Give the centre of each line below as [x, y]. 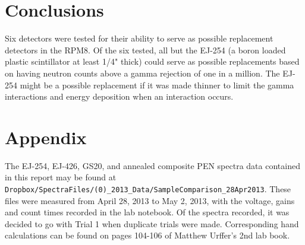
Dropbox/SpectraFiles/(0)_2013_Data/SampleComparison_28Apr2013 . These [148, 189]
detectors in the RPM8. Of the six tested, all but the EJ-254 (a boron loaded [145, 50]
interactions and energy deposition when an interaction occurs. [119, 96]
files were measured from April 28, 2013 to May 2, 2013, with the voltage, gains [150, 200]
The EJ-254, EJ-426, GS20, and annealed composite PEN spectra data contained [152, 165]
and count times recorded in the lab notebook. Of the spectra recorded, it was [147, 212]
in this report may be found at [61, 177]
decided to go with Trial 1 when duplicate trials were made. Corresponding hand [152, 223]
